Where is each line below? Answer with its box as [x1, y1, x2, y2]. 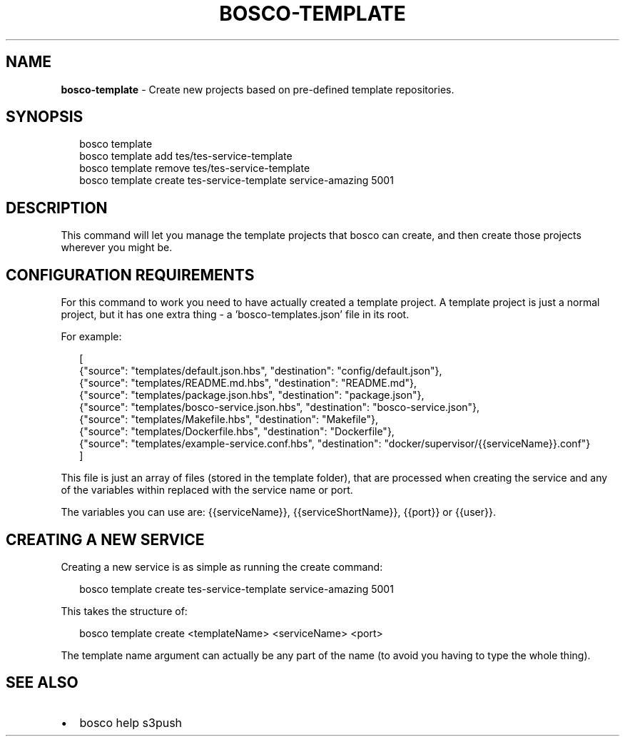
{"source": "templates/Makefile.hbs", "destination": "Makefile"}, [79, 413, 378, 426]
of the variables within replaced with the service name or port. [61, 484, 353, 497]
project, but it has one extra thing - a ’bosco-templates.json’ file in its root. [61, 308, 410, 321]
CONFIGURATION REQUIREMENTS [6, 265, 255, 284]
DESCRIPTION [6, 198, 108, 217]
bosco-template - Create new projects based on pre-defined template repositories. [61, 83, 454, 96]
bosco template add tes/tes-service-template [79, 150, 293, 163]
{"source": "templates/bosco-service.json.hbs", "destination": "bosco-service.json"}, [79, 401, 480, 414]
